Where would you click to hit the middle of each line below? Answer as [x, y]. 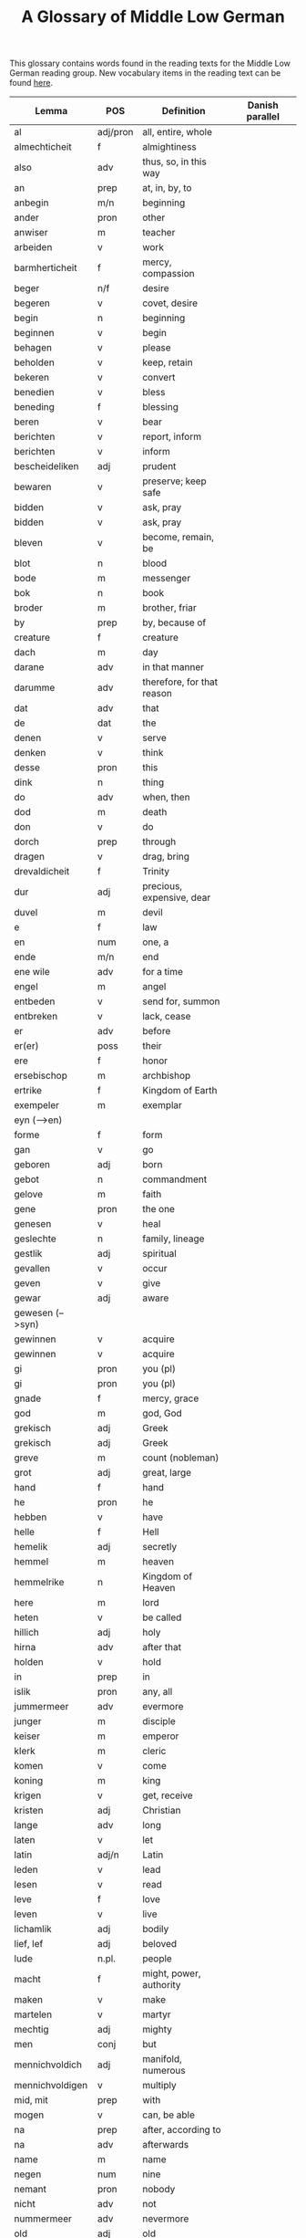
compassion [168, 274]
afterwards [166, 2145]
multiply [159, 2086]
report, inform [172, 437]
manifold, [162, 2059]
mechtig [31, 2030]
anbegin [31, 203]
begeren [32, 303]
